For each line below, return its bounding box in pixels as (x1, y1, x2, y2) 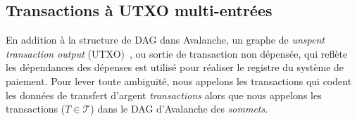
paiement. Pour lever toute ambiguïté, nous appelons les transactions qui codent (6, 73, 352, 88)
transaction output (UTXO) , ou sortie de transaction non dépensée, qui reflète (6, 46, 348, 60)
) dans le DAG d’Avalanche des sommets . (90, 101, 268, 116)
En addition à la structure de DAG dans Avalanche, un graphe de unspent (6, 32, 325, 47)
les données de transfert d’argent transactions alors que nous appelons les (6, 87, 322, 102)
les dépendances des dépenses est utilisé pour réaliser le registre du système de (6, 60, 344, 75)
